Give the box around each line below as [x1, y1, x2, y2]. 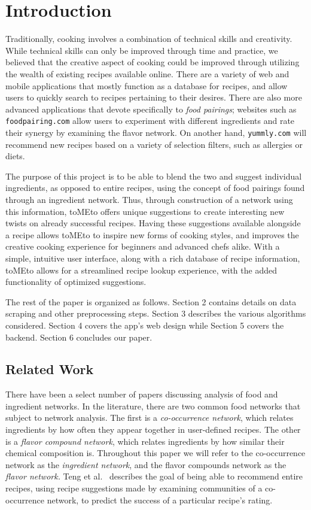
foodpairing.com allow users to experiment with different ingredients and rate [5, 114, 295, 127]
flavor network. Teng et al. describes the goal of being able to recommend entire [5, 470, 303, 482]
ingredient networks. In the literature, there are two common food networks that [5, 399, 301, 412]
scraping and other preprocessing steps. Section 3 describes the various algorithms [5, 307, 306, 320]
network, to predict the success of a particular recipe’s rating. [47, 493, 273, 506]
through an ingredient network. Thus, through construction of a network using [5, 193, 293, 205]
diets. [5, 150, 25, 162]
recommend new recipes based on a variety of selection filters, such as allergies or [5, 138, 303, 150]
